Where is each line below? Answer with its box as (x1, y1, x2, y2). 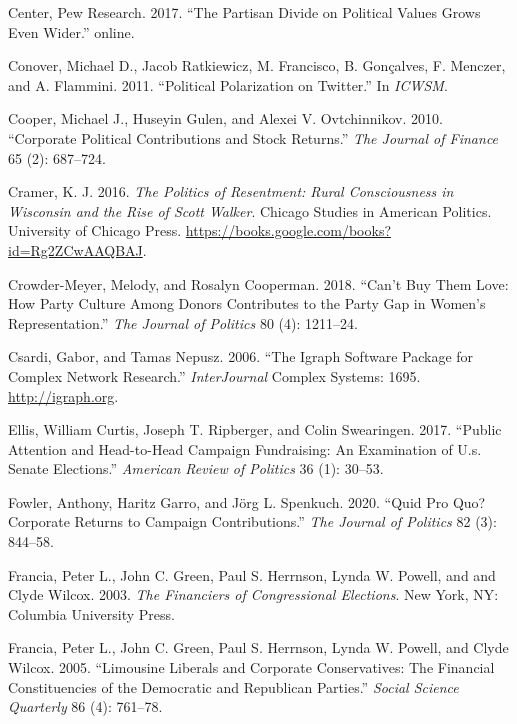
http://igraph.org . (8, 385, 119, 406)
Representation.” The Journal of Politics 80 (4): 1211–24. (8, 312, 358, 333)
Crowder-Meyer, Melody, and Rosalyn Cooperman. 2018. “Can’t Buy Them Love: (8, 273, 509, 294)
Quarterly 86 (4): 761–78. (8, 696, 163, 717)
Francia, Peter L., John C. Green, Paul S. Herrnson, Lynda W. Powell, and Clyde (8, 637, 509, 658)
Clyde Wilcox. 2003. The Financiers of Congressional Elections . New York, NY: (8, 584, 499, 605)
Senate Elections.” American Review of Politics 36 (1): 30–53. (8, 458, 384, 479)
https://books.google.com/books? (185, 220, 392, 241)
